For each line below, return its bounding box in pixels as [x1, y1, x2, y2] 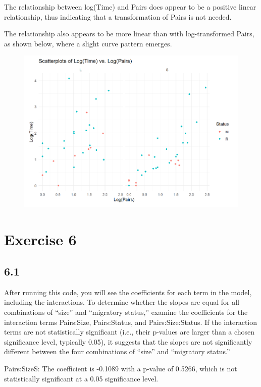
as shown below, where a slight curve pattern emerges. [4, 38, 172, 48]
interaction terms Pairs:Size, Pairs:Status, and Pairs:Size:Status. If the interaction [4, 316, 257, 327]
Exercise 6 [4, 229, 77, 249]
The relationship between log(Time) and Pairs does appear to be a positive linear [4, 2, 256, 12]
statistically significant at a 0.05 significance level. [4, 373, 159, 383]
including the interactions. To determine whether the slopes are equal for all [4, 297, 239, 307]
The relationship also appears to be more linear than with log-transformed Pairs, [4, 28, 254, 39]
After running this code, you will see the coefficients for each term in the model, [4, 287, 252, 297]
